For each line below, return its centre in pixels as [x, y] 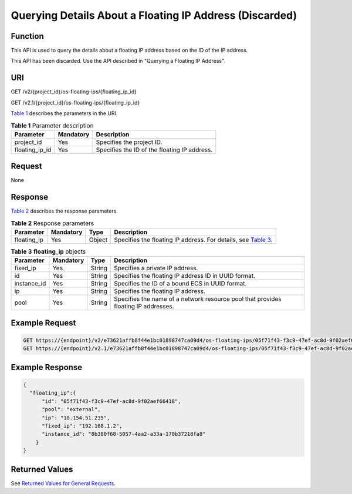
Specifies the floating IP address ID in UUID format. [184, 276]
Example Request [43, 323]
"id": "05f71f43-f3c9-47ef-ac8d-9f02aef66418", [111, 401]
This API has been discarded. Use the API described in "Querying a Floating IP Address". [118, 61]
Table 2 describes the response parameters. [65, 211]
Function [27, 36]
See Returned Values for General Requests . [63, 483]
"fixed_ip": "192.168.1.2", [82, 426]
